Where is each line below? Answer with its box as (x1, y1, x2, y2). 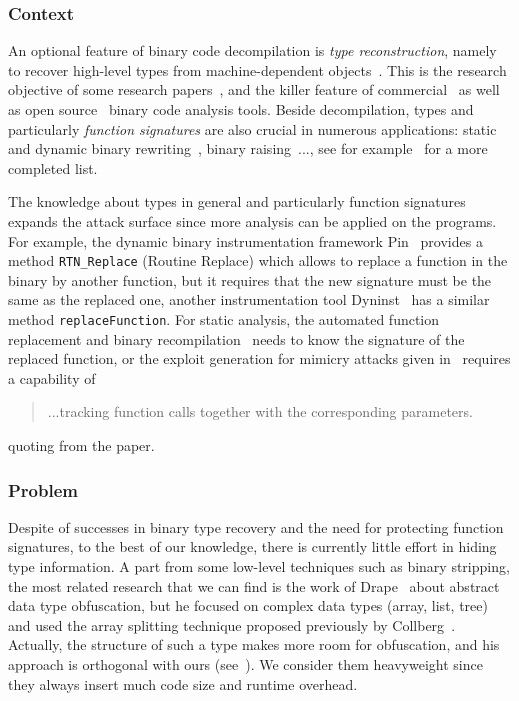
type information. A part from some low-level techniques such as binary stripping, (8, 556, 510, 577)
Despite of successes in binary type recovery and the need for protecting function (8, 516, 504, 537)
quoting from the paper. (8, 435, 155, 456)
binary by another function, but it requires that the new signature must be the (8, 269, 492, 290)
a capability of (8, 367, 96, 388)
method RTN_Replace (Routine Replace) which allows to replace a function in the (8, 250, 508, 271)
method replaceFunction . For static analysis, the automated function (8, 309, 440, 329)
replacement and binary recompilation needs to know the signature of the (8, 328, 465, 349)
